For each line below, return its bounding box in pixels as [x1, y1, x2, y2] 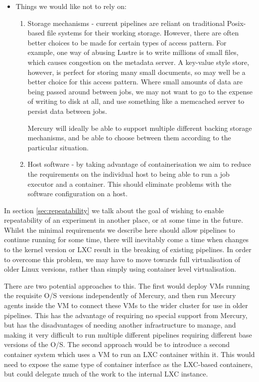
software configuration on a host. [27, 188, 128, 199]
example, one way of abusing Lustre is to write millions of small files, [27, 47, 239, 57]
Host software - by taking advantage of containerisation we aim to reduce [27, 159, 251, 169]
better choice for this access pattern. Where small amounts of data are [27, 76, 243, 87]
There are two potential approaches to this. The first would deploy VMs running [4, 280, 250, 291]
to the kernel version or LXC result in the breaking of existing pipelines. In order [4, 244, 252, 255]
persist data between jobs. [27, 105, 107, 116]
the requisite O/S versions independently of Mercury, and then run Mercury [4, 290, 236, 301]
